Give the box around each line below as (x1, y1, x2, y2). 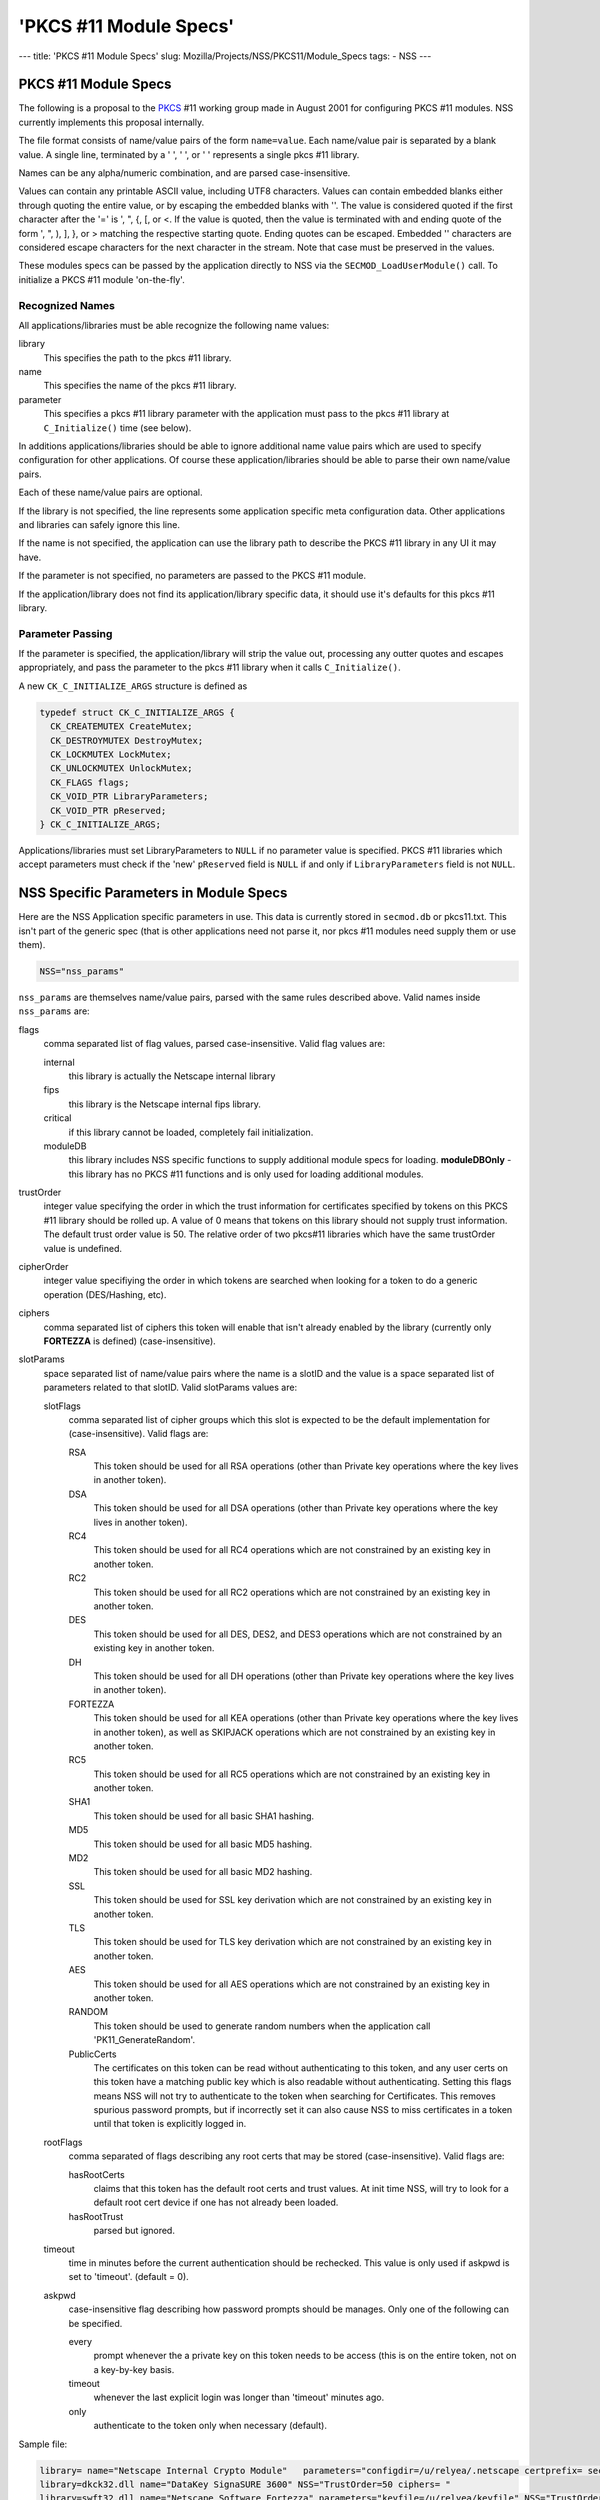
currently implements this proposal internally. (18, 116, 205, 128)
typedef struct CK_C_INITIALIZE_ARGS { (39, 706, 235, 718)
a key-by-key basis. (93, 2363, 175, 2375)
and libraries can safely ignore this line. (18, 518, 180, 530)
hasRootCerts (68, 2168, 125, 2180)
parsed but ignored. (93, 2225, 175, 2237)
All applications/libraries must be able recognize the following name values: (18, 319, 330, 331)
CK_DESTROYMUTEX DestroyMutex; (50, 735, 204, 746)
